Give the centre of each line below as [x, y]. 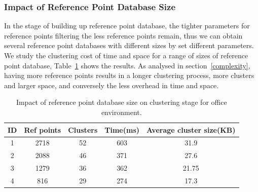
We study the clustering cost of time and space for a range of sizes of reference [126, 55]
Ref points [43, 129]
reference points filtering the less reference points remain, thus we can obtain [123, 35]
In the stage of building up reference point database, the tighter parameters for [127, 26]
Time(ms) [122, 129]
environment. [121, 112]
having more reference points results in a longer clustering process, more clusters [129, 75]
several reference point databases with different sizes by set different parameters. [129, 45]
